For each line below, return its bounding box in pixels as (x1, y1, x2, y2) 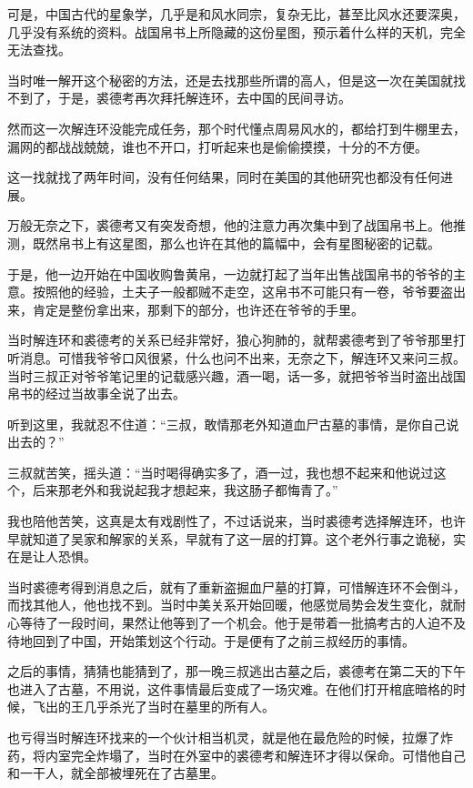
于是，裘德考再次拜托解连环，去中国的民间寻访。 (57, 88, 351, 107)
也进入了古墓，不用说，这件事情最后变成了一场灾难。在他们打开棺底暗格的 (7, 679, 453, 698)
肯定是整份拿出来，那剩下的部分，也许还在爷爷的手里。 (32, 299, 364, 318)
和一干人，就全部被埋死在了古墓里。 (7, 763, 224, 783)
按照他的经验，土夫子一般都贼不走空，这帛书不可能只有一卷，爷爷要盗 (32, 282, 453, 301)
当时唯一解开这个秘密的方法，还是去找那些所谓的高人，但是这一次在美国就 (7, 70, 453, 89)
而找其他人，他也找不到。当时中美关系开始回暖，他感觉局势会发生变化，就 (7, 595, 453, 614)
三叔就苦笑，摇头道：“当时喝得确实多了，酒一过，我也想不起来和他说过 (7, 462, 434, 481)
